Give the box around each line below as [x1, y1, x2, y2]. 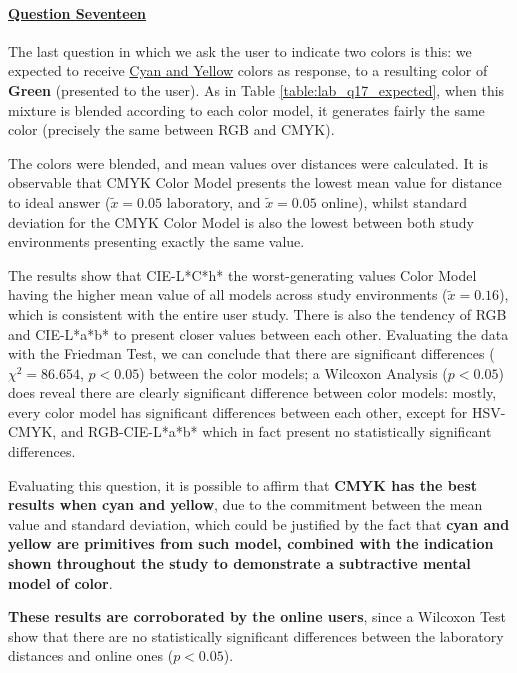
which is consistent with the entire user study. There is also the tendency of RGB [8, 303, 507, 324]
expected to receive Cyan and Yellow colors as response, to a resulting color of [8, 60, 488, 81]
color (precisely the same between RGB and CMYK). [8, 119, 335, 140]
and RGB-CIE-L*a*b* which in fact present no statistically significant [60, 421, 492, 442]
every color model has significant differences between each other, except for [8, 401, 468, 422]
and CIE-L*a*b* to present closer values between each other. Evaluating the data [8, 323, 509, 344]
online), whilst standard [321, 191, 468, 212]
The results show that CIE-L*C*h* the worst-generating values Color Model [8, 264, 477, 285]
